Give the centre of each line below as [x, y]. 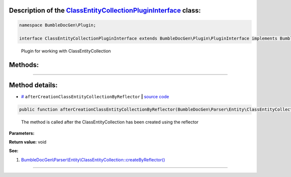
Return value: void [28, 142]
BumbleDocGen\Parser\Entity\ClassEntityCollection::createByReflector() [93, 160]
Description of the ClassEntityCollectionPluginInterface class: [105, 10]
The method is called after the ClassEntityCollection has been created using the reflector [110, 122]
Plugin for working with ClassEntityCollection [66, 51]
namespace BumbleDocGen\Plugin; [58, 25]
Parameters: [22, 133]
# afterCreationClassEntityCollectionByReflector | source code [95, 97]
